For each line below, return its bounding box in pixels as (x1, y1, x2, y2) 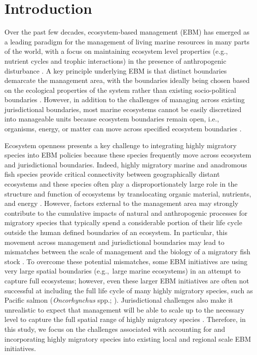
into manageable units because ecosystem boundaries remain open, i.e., (4, 114, 219, 124)
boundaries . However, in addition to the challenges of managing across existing (4, 94, 245, 105)
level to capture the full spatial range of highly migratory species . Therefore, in (4, 314, 246, 324)
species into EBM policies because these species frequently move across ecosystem (4, 150, 252, 160)
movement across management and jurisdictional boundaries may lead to (4, 237, 224, 247)
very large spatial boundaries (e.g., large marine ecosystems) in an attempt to (4, 266, 241, 276)
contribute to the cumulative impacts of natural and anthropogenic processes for (4, 207, 248, 218)
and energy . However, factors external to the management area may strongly (4, 198, 239, 208)
